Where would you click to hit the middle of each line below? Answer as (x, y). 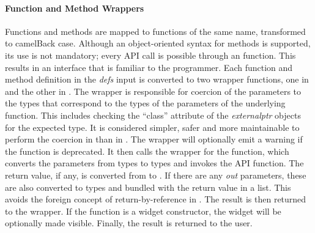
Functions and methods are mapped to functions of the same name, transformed (155, 31)
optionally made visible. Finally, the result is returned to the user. (129, 223)
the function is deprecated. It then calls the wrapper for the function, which (147, 151)
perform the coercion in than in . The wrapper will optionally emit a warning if (154, 139)
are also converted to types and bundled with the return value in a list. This (148, 187)
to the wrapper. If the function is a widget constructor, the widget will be (143, 211)
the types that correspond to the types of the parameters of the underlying (145, 103)
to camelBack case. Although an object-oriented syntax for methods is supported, (158, 43)
